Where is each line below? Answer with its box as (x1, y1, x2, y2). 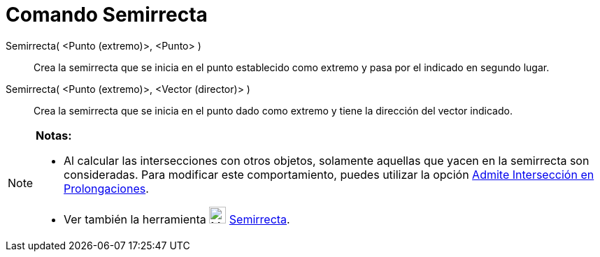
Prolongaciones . (64, 181, 149, 196)
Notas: (36, 128, 72, 142)
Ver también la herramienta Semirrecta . (64, 212, 290, 226)
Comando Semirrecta (6, 3, 208, 27)
